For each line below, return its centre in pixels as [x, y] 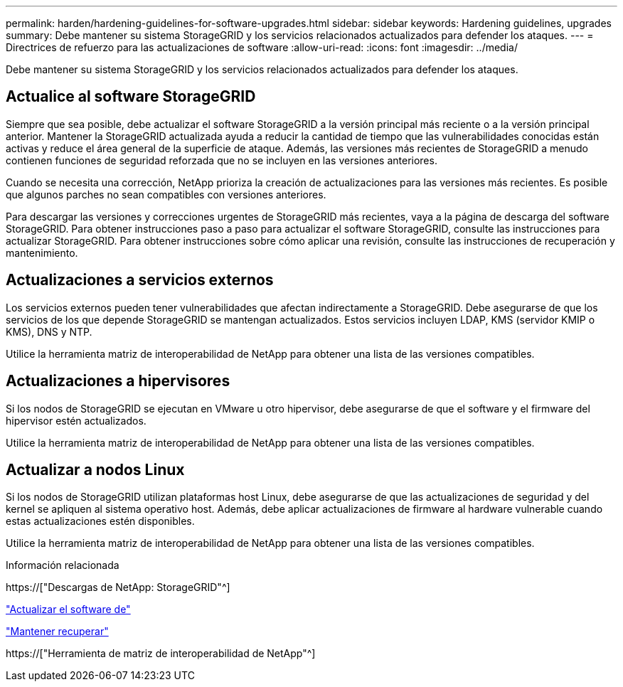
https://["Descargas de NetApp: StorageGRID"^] [118, 587]
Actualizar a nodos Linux [95, 469]
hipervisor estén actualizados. [76, 420]
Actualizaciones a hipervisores [118, 381]
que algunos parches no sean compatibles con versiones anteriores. [166, 194]
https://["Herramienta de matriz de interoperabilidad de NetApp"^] [161, 654]
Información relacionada [63, 565]
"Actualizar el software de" [68, 609]
